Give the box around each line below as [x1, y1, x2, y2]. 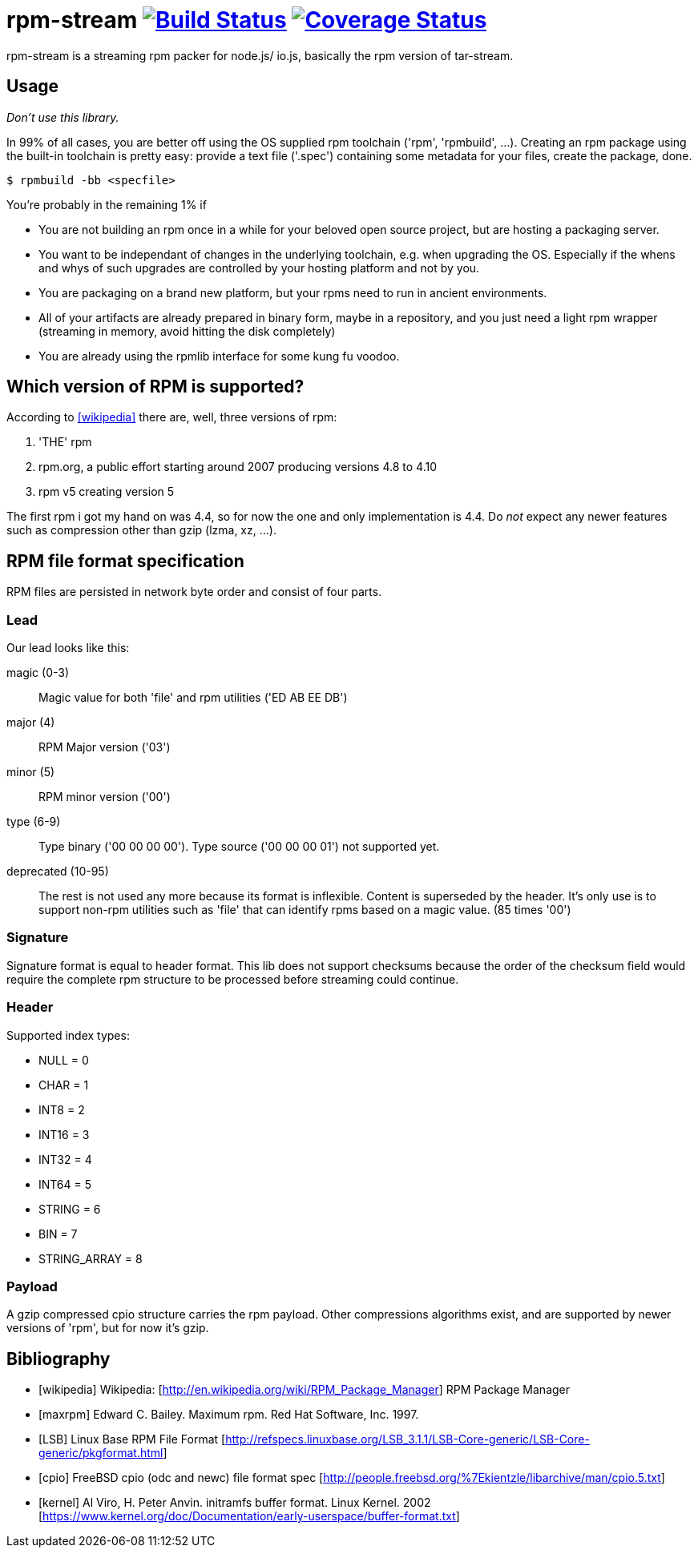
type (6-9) [6, 815, 61, 829]
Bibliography [6, 1348, 111, 1369]
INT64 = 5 [38, 1177, 92, 1191]
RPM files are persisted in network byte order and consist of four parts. [6, 585, 382, 599]
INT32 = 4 [38, 1152, 92, 1166]
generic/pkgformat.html [38, 1446, 163, 1460]
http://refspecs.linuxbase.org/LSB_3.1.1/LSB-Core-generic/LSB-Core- [225, 1432, 590, 1447]
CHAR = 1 [38, 1077, 89, 1092]
